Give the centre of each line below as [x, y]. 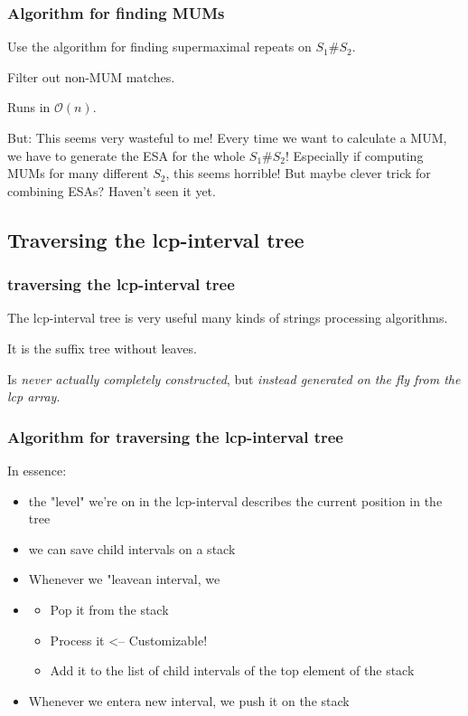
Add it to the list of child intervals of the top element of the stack [232, 670]
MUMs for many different [78, 173]
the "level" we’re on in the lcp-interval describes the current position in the [235, 500]
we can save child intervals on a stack [132, 548]
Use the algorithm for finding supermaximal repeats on [159, 47]
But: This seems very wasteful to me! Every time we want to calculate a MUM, [227, 137]
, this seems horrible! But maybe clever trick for [298, 173]
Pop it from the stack [109, 609]
